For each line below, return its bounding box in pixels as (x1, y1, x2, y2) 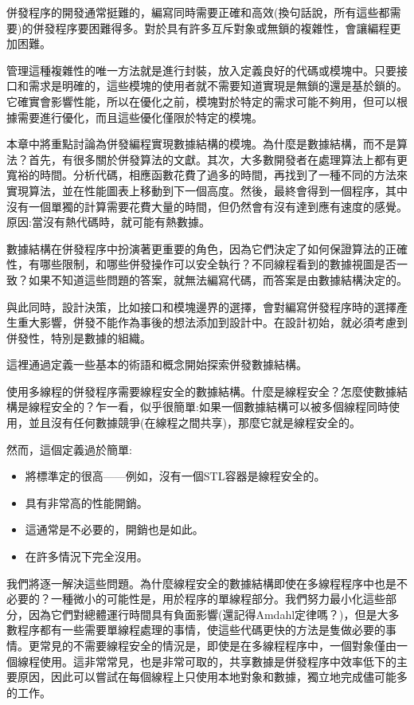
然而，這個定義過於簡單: (6, 441, 132, 457)
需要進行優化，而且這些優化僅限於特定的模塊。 (17, 108, 263, 125)
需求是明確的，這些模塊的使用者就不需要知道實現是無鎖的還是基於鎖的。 (28, 77, 408, 94)
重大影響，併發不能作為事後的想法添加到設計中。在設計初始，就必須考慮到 (17, 314, 408, 331)
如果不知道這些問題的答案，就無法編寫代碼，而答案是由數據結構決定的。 (28, 271, 408, 288)
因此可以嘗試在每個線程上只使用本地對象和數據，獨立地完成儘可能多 (50, 668, 408, 685)
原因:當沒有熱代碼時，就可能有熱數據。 (6, 213, 210, 230)
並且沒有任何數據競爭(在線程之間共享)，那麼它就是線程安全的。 (28, 414, 361, 431)
